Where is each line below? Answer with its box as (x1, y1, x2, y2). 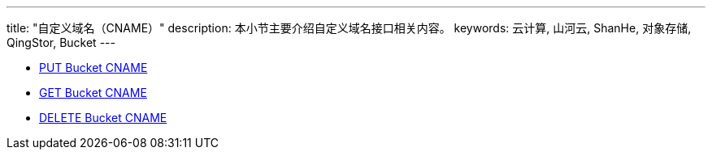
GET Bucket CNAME (39, 86, 147, 99)
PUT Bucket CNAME (39, 61, 148, 74)
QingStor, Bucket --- (7, 36, 115, 49)
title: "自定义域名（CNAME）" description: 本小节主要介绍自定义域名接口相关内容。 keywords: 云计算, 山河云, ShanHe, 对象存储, (7, 21, 692, 35)
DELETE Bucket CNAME (39, 111, 167, 124)
